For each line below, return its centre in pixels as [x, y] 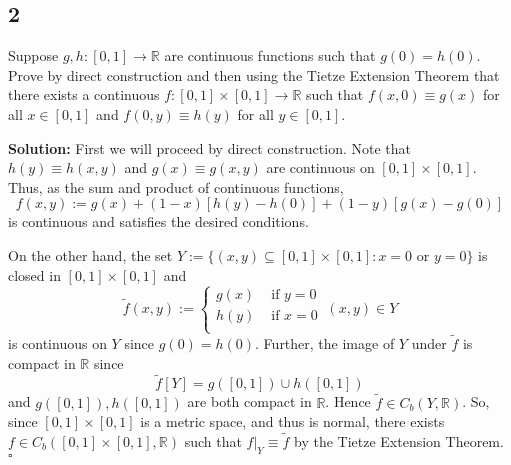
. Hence [348, 401]
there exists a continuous [84, 94]
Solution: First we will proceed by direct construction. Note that [209, 147]
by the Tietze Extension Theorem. [399, 440]
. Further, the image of [325, 342]
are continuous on [320, 167]
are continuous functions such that [270, 55]
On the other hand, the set [90, 254]
